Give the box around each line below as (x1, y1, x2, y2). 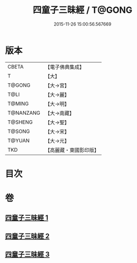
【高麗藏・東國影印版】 (45, 146, 100, 153)
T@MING (7, 100, 29, 107)
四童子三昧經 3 (5, 250, 50, 259)
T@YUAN (7, 137, 30, 144)
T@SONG (7, 128, 30, 134)
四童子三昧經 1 (5, 214, 49, 222)
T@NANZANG (7, 109, 41, 116)
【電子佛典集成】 (45, 64, 85, 70)
